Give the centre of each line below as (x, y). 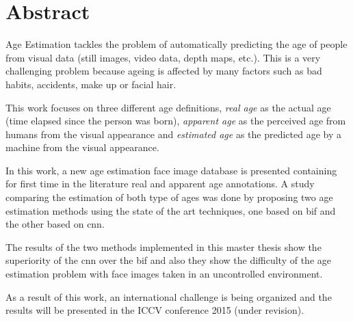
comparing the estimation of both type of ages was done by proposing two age (169, 197)
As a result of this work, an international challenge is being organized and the (169, 296)
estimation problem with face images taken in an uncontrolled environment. (164, 274)
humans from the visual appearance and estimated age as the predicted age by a (173, 134)
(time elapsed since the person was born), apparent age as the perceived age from (176, 121)
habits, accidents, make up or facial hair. (91, 84)
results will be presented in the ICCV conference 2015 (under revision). (155, 310)
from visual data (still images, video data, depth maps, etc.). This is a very (163, 57)
